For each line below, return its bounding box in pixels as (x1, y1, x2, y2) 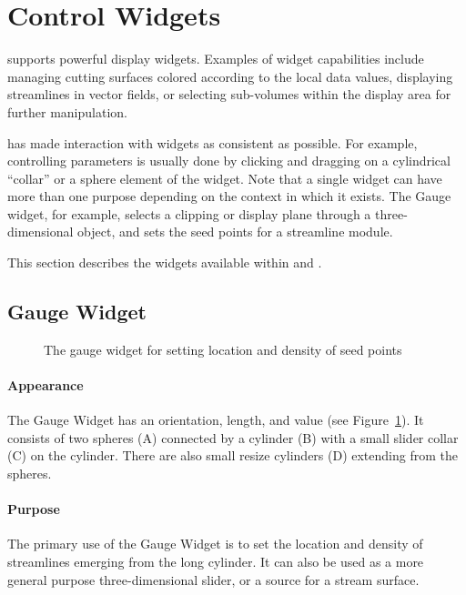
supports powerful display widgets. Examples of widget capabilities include (7, 49, 424, 68)
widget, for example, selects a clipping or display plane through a (7, 204, 371, 223)
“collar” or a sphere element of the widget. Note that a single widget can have (7, 168, 442, 187)
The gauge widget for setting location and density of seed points (44, 339, 402, 358)
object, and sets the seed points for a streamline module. (77, 222, 393, 241)
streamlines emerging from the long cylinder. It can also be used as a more (7, 552, 424, 571)
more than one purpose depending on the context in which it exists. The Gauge (7, 187, 451, 206)
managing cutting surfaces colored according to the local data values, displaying (7, 66, 453, 86)
